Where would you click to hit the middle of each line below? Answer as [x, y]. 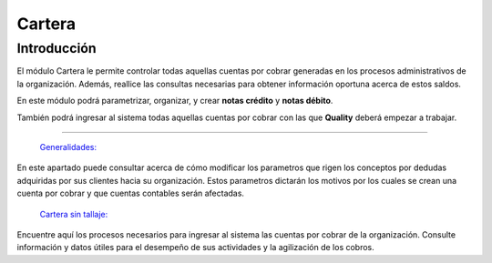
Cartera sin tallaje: [74, 214]
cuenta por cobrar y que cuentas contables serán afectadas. [131, 193]
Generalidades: [68, 147]
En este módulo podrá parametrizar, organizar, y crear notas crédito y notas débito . [175, 101]
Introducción [56, 48]
